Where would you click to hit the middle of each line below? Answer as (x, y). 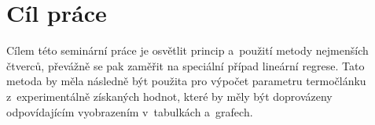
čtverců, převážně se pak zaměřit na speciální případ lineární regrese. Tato (186, 65)
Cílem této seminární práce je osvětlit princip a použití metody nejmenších (187, 50)
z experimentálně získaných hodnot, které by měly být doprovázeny (169, 96)
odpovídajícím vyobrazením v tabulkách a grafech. (130, 111)
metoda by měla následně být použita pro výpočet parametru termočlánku (186, 81)
